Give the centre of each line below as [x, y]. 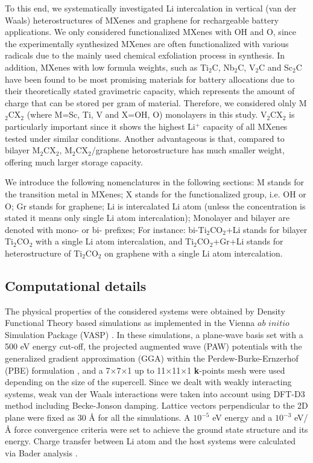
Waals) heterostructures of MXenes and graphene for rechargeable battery [142, 20]
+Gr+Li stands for [248, 241]
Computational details [76, 285]
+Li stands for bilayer [267, 229]
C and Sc [276, 67]
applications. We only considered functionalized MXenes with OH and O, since [150, 32]
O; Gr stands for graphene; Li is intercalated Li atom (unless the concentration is [155, 206]
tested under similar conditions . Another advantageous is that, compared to [145, 138]
